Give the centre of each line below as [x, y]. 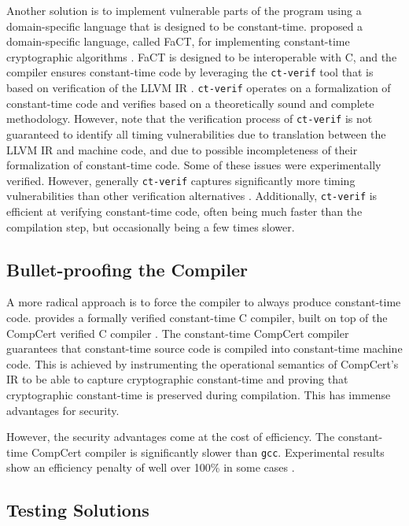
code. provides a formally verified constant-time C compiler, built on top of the [197, 318]
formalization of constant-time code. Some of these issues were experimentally [194, 165]
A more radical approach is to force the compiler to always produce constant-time [204, 302]
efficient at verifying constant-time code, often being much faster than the [184, 211]
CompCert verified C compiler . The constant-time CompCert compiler [178, 333]
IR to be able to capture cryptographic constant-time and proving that [177, 379]
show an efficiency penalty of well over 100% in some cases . [151, 467]
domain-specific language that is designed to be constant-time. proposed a [185, 26]
